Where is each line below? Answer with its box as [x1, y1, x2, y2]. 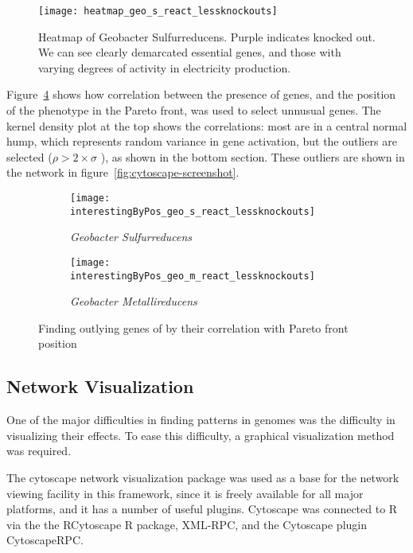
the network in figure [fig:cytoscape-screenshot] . [6, 164, 240, 181]
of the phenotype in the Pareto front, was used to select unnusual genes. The [6, 102, 381, 119]
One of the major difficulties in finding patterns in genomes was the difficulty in [6, 411, 395, 428]
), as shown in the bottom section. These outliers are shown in [100, 148, 405, 165]
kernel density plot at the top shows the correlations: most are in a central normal [6, 117, 407, 134]
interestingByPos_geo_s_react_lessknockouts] [70, 205, 315, 217]
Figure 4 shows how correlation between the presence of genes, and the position [6, 86, 396, 103]
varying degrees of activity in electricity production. [38, 59, 291, 76]
